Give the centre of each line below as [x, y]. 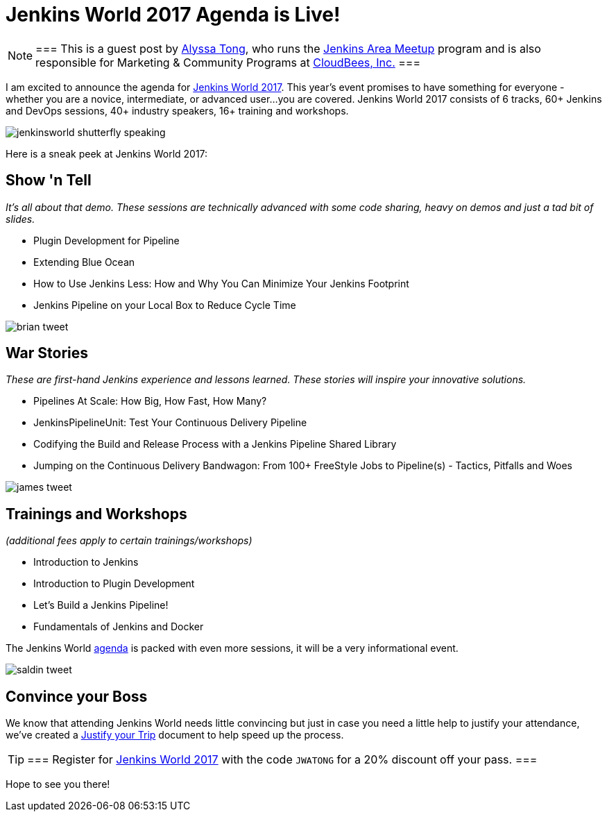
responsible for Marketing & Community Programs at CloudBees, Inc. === [228, 62]
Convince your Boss [77, 696]
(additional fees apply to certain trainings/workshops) [129, 541]
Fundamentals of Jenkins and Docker [119, 627]
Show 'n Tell [49, 180]
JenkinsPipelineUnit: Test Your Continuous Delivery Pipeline [170, 423]
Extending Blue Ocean [84, 262]
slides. [20, 219]
